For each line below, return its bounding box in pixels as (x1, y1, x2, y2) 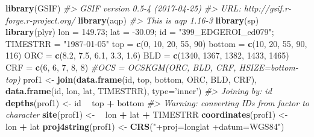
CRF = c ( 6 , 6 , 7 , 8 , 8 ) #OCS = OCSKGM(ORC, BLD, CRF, (5, 60, 236, 73)
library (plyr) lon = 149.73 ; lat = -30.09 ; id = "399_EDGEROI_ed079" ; (5, 25, 274, 38)
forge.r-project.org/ (5, 13, 75, 26)
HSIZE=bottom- (239, 60, 298, 73)
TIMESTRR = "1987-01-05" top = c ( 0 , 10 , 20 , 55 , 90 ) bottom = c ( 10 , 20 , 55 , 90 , (5, 37, 307, 49)
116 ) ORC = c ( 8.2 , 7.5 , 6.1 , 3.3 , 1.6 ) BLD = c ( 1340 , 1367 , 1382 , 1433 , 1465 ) (5, 49, 289, 62)
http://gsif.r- (243, 2, 291, 14)
